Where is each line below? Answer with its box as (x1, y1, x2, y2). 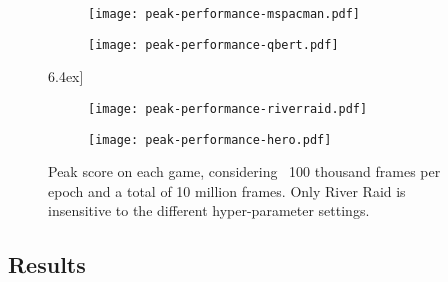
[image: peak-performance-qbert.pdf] (88, 37, 339, 52)
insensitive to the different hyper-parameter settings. (48, 200, 370, 221)
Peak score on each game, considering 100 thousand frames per (48, 161, 441, 182)
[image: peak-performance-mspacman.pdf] (88, 7, 361, 21)
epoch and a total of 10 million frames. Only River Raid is (48, 180, 406, 201)
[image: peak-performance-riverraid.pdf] (88, 101, 368, 116)
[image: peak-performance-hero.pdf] (88, 132, 332, 147)
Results (8, 249, 86, 280)
